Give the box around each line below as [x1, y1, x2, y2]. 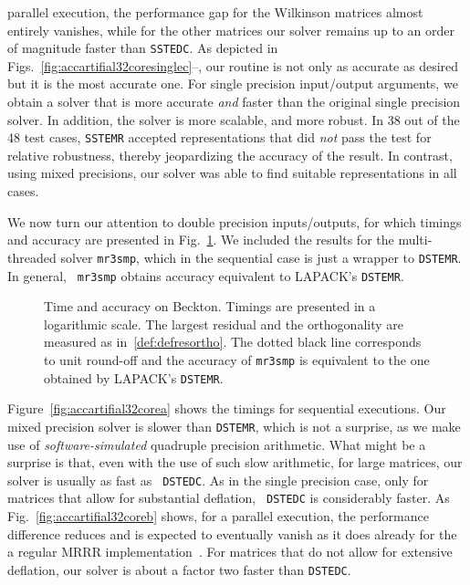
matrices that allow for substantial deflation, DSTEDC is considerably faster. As [7, 488, 450, 507]
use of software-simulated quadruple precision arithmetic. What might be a [7, 434, 426, 454]
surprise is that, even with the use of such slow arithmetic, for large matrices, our [7, 453, 463, 472]
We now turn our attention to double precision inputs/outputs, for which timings [7, 212, 462, 231]
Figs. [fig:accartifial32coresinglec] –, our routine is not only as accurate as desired [7, 56, 459, 75]
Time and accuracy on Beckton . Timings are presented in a [44, 297, 376, 316]
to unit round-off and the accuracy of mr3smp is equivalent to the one [44, 350, 430, 369]
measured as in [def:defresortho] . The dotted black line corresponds [44, 332, 422, 351]
